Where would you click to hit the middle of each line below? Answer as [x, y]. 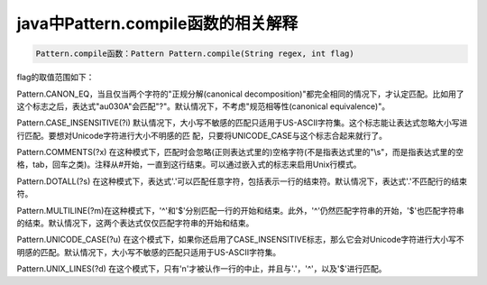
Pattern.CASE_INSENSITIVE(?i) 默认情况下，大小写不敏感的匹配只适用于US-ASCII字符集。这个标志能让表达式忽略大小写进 [242, 123]
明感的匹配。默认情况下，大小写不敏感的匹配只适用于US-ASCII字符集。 [149, 252]
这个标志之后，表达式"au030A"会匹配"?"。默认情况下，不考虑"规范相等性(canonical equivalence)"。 [203, 106]
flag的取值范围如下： [55, 78]
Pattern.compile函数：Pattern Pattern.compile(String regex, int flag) [195, 54]
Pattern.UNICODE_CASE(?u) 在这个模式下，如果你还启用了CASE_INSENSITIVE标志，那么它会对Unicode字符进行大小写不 [240, 240]
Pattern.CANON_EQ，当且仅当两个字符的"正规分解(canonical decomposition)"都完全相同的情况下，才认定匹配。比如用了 [240, 94]
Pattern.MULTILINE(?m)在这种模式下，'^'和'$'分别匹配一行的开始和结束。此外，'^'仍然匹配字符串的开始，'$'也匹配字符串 [240, 210]
